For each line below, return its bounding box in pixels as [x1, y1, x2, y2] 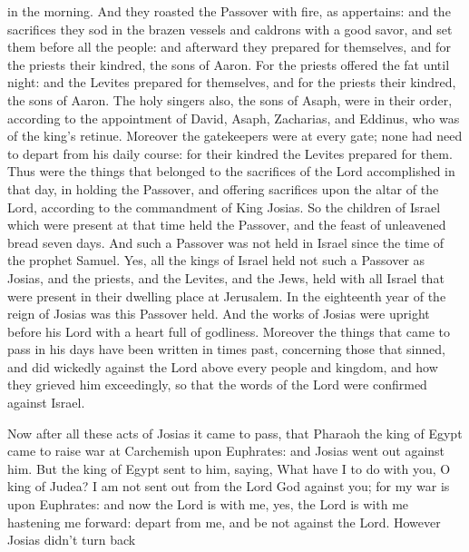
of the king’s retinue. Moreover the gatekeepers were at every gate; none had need [7, 126, 463, 145]
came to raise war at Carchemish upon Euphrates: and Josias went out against [7, 441, 445, 460]
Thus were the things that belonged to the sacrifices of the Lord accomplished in [7, 162, 455, 181]
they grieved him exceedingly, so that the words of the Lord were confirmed [7, 375, 427, 394]
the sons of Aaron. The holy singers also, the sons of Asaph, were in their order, [7, 90, 453, 109]
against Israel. [7, 393, 85, 412]
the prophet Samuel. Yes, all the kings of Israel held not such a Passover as [7, 251, 425, 270]
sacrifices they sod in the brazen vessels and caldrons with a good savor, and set [7, 19, 453, 38]
